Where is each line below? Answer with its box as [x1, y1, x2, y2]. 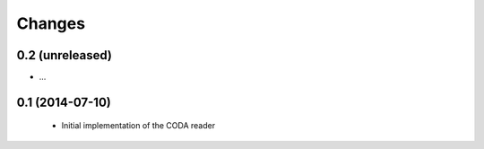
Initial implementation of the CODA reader [61, 120, 215, 131]
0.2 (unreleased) [16, 48, 112, 63]
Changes [16, 13, 85, 33]
